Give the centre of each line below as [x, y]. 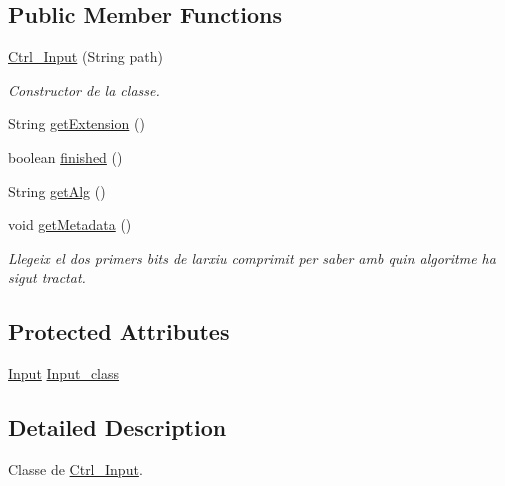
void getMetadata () [70, 224]
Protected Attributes [119, 331]
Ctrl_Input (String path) [85, 56]
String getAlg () [57, 190]
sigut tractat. [47, 277]
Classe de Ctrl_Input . [75, 468]
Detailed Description [117, 427]
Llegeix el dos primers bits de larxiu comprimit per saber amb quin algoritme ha [252, 257]
